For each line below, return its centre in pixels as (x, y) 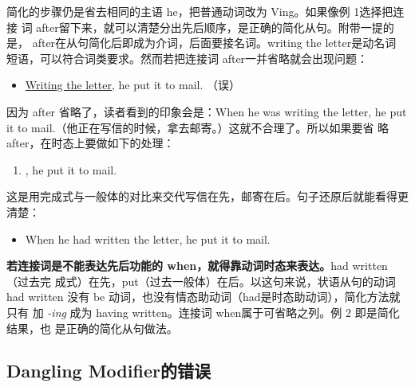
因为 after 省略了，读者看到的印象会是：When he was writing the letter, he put (207, 111)
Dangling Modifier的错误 (109, 371)
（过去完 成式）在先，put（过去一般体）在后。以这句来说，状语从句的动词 (201, 281)
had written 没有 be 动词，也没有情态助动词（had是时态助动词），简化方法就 (204, 297)
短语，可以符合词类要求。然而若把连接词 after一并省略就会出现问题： (188, 58)
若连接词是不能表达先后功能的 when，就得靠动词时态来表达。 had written (197, 266)
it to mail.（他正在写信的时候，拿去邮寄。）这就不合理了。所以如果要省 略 (198, 127)
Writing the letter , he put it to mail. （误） (133, 85)
